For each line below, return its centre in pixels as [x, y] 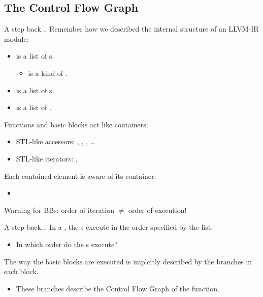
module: [17, 38]
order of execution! [157, 210]
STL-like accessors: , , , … [56, 141]
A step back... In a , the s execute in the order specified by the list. [109, 227]
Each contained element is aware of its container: [80, 175]
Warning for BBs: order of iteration [59, 210]
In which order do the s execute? [67, 244]
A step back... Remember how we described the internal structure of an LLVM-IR [131, 29]
